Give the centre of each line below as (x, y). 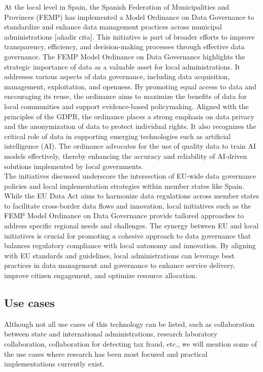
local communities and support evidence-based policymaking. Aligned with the (126, 106)
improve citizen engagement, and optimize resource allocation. (101, 275)
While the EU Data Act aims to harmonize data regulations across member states (132, 196)
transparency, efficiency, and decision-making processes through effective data (124, 46)
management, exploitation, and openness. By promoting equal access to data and (130, 86)
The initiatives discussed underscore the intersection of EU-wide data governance (130, 176)
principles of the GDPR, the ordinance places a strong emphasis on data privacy (129, 116)
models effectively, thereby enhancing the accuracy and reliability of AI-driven (126, 156)
